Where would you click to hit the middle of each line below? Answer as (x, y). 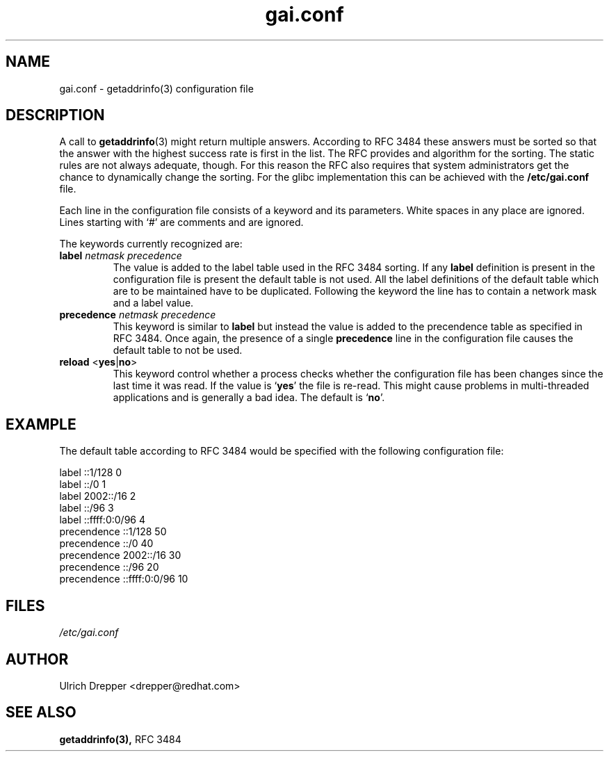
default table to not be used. (178, 350)
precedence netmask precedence (138, 315)
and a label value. (153, 303)
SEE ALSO (41, 713)
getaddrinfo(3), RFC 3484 (120, 739)
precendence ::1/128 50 (113, 532)
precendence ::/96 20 (109, 567)
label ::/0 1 (83, 485)
